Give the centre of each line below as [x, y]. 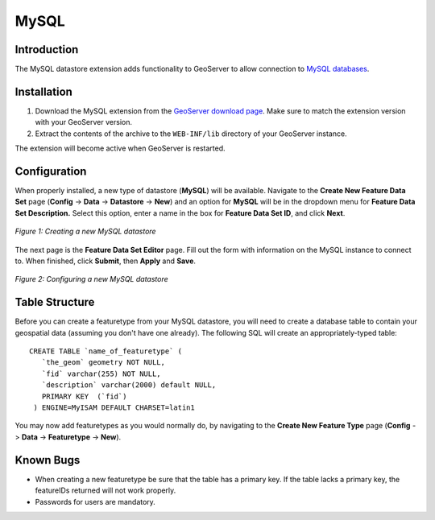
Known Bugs [48, 460]
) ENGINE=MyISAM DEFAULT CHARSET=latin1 [114, 408]
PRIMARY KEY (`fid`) [84, 396]
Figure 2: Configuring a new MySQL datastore [91, 279]
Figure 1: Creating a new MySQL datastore [85, 231]
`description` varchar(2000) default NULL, [129, 385]
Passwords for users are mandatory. [95, 501]
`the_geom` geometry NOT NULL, [103, 363]
